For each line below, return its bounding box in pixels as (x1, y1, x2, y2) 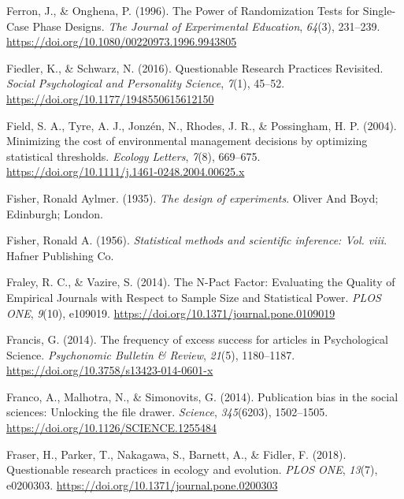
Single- (362, 2, 396, 18)
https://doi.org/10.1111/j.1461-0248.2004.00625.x (6, 163, 245, 180)
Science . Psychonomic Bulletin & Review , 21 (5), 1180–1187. (6, 346, 295, 363)
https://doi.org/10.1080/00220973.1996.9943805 (6, 33, 237, 50)
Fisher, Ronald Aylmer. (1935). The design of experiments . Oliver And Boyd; (6, 189, 379, 206)
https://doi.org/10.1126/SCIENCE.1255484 (6, 419, 217, 436)
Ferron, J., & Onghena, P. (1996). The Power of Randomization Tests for (6, 2, 360, 18)
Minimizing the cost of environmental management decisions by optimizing (6, 132, 368, 149)
